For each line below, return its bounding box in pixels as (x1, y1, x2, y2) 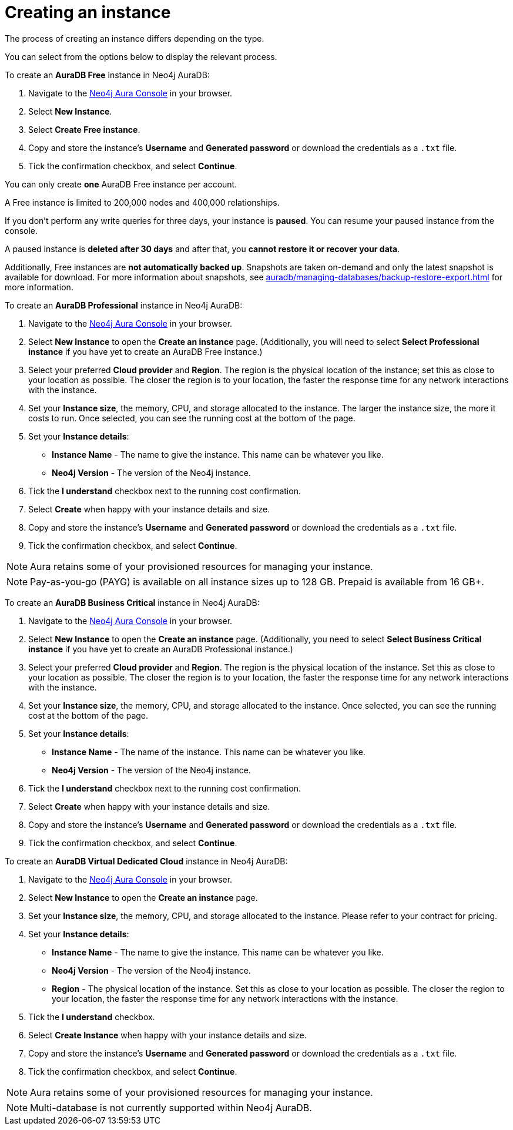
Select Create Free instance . (28, 124, 140, 135)
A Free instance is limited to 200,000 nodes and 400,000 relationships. (5, 197, 280, 207)
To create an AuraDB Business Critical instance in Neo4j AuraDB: (5, 597, 260, 608)
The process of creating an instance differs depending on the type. (5, 33, 264, 43)
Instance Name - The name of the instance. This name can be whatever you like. (52, 746, 366, 757)
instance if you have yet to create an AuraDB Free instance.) (28, 346, 263, 357)
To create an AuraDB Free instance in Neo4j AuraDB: (5, 69, 210, 80)
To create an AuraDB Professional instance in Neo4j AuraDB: (5, 300, 243, 310)
